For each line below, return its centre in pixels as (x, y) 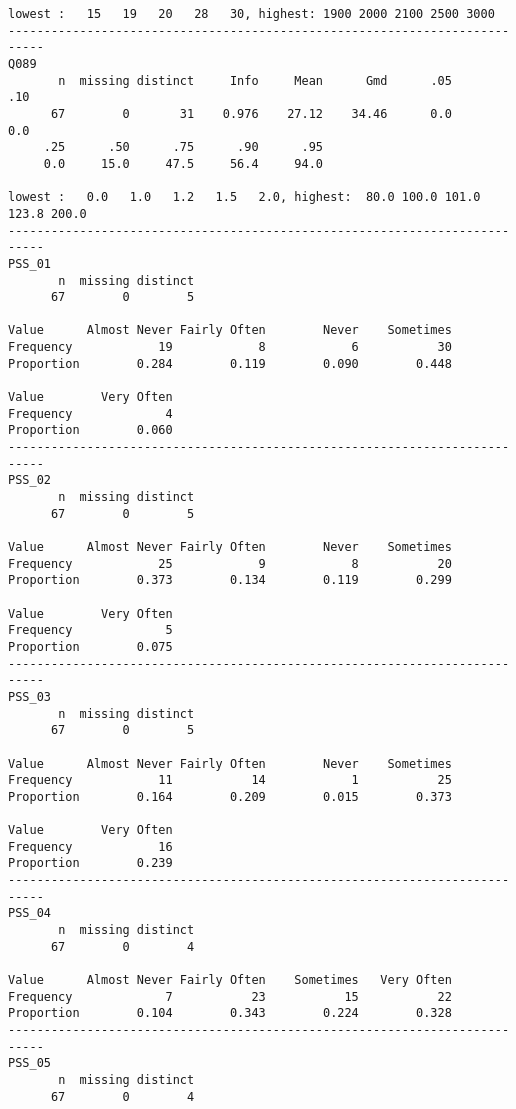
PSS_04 (29, 913)
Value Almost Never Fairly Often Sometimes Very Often (230, 980)
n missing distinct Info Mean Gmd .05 (255, 80)
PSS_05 (29, 1063)
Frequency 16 (90, 846)
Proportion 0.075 (90, 646)
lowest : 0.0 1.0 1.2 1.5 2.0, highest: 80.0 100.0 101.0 (244, 197)
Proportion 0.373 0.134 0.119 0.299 (230, 580)
